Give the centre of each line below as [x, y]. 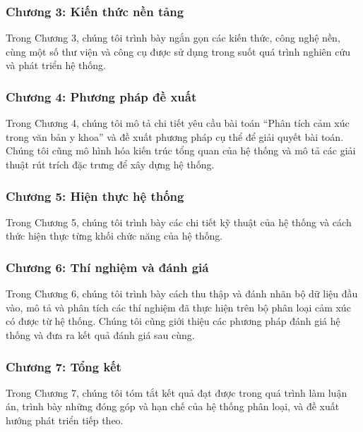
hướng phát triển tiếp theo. [65, 420]
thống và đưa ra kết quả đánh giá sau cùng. [100, 335]
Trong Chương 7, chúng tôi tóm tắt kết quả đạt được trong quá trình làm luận [177, 392]
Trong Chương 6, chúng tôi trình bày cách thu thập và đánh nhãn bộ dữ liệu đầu [182, 294]
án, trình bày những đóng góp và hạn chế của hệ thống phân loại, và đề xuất [173, 406]
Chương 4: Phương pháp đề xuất [101, 96]
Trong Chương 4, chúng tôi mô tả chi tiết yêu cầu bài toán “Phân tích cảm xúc [178, 123]
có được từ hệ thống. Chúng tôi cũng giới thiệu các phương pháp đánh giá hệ [173, 321]
